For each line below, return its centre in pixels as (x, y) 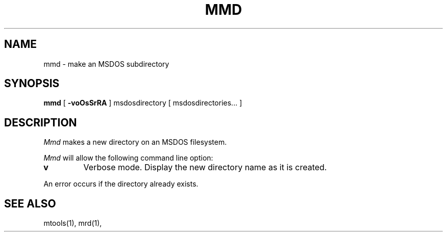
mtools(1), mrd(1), (73, 223)
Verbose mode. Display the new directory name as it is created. (205, 167)
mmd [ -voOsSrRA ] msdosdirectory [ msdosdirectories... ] (143, 103)
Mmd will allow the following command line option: (128, 158)
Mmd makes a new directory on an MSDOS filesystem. (135, 142)
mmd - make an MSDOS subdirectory (106, 64)
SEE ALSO (30, 203)
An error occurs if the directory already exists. (121, 184)
